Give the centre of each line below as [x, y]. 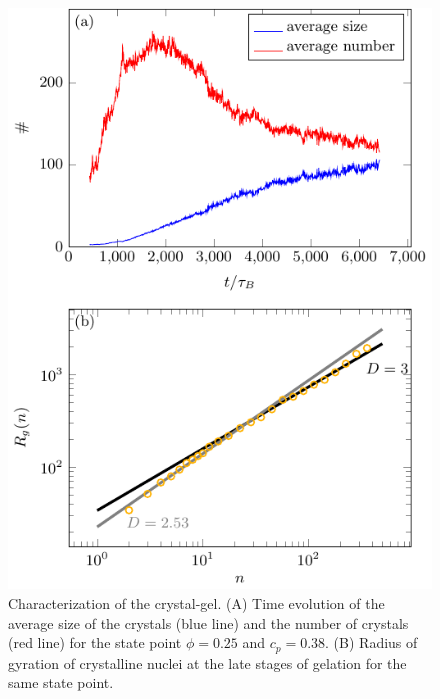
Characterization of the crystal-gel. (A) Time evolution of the [196, 603]
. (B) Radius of [371, 642]
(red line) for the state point [95, 642]
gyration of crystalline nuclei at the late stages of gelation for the [207, 662]
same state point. [61, 682]
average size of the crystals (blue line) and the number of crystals [208, 622]
